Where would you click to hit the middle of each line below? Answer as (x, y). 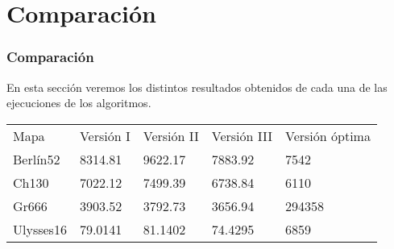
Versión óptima (328, 135)
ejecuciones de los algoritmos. (79, 103)
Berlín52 (37, 159)
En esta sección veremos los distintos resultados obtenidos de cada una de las (197, 87)
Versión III (242, 135)
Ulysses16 (40, 229)
